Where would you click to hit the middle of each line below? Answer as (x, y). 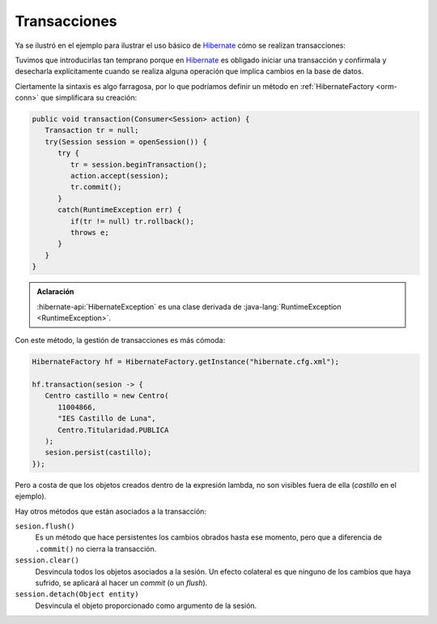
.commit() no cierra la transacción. (96, 549)
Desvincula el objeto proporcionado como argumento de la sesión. (146, 605)
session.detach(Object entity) (77, 594)
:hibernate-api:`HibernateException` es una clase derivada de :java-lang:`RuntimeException (189, 306)
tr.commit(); (96, 187)
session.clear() (47, 560)
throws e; (89, 232)
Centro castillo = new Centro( (107, 396)
